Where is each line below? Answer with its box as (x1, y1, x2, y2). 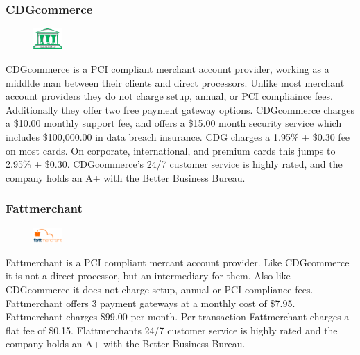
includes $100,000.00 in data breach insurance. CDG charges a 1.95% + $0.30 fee (6, 130, 350, 144)
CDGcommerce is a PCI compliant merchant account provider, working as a (6, 62, 329, 76)
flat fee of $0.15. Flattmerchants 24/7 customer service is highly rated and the (6, 322, 338, 337)
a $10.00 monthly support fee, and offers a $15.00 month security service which (6, 116, 342, 130)
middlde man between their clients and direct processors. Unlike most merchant (6, 75, 345, 89)
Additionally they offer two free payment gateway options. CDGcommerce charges (6, 102, 354, 116)
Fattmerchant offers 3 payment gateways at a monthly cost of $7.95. (6, 295, 295, 310)
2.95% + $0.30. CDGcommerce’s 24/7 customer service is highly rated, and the (6, 157, 343, 171)
